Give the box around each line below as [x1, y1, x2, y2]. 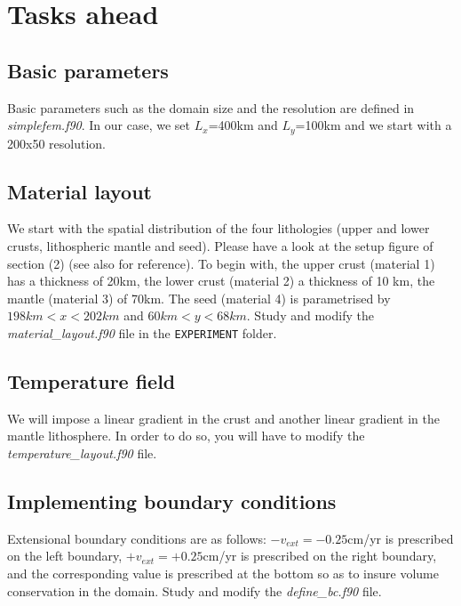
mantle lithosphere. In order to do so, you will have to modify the [7, 426, 365, 445]
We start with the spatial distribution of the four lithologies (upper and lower [7, 219, 430, 238]
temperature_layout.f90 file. [7, 444, 157, 463]
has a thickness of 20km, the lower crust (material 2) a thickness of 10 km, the [7, 271, 435, 290]
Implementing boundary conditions [7, 488, 337, 515]
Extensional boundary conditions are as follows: [7, 529, 266, 547]
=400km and [208, 116, 278, 134]
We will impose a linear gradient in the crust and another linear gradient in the [7, 408, 440, 427]
